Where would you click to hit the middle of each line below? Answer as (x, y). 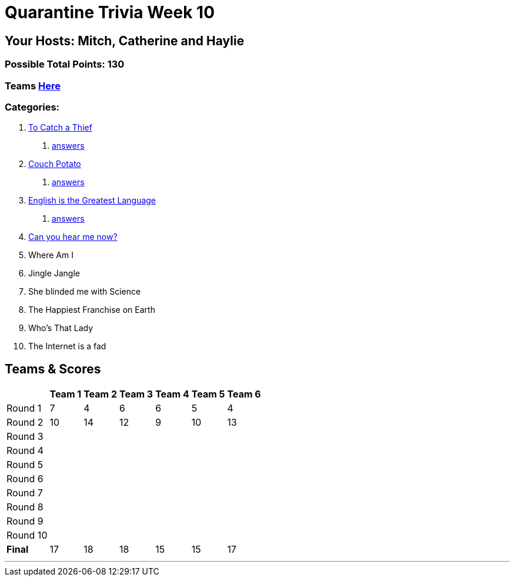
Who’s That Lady (61, 328)
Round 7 (25, 493)
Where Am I (51, 255)
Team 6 (244, 394)
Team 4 (172, 394)
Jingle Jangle (54, 273)
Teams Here (33, 86)
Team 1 (66, 394)
